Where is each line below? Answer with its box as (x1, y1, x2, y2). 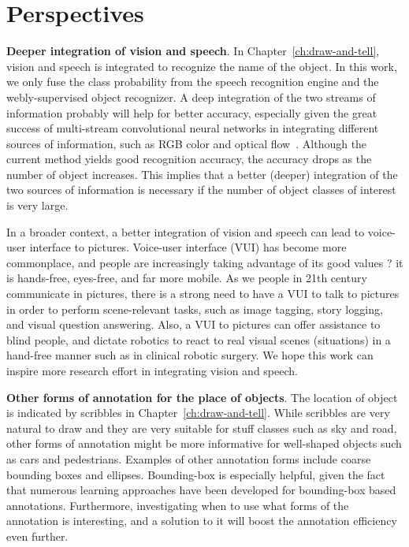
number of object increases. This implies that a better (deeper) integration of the (6, 166, 398, 182)
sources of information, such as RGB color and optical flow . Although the (6, 135, 367, 151)
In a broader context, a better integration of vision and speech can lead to (6, 223, 365, 240)
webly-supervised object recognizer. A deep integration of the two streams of (6, 88, 376, 105)
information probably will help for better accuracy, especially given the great (6, 104, 377, 121)
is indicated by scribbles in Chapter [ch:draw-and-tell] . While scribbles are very (6, 404, 390, 421)
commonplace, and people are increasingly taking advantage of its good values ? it (6, 254, 403, 270)
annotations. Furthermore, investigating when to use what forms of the (6, 497, 349, 513)
